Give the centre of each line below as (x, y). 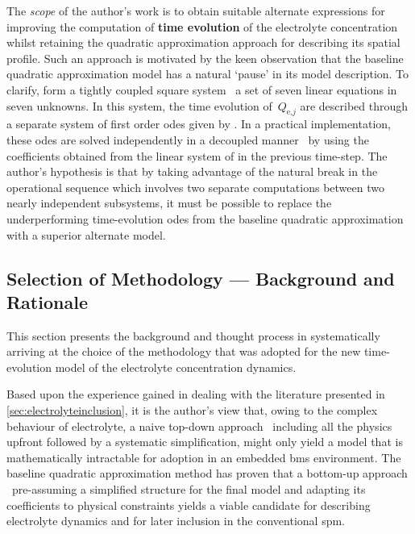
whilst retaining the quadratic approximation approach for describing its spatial (203, 42)
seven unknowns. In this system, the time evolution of (139, 105)
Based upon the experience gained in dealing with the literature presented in (196, 394)
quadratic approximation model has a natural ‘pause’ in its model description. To (208, 74)
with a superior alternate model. (86, 234)
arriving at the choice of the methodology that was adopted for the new (184, 351)
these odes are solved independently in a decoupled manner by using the (188, 139)
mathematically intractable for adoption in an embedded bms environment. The (204, 457)
